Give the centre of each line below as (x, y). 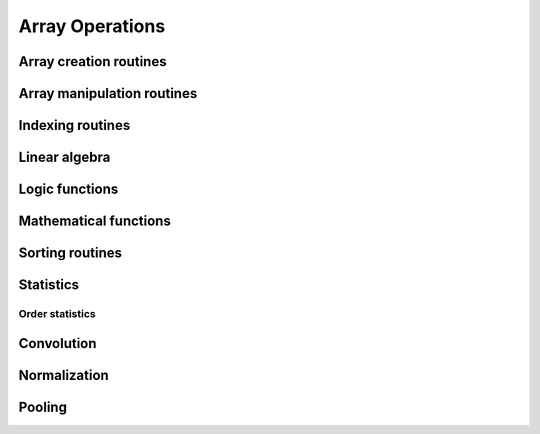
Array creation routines (92, 61)
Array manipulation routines (108, 93)
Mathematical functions (95, 221)
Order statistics (57, 314)
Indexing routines (74, 125)
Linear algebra (64, 157)
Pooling (42, 406)
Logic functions (68, 189)
